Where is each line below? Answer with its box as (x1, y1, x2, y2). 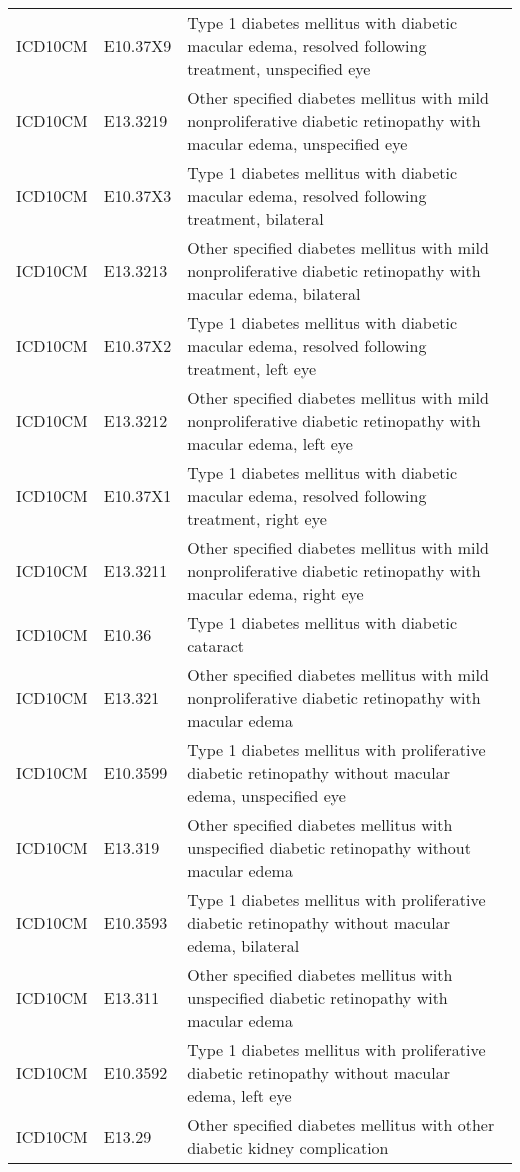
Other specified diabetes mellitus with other (187, 1113, 495, 1136)
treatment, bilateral (187, 207, 324, 230)
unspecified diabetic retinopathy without (187, 836, 471, 859)
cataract (187, 634, 245, 657)
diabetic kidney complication (187, 1136, 389, 1159)
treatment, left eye (187, 357, 317, 380)
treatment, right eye (187, 507, 327, 530)
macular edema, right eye (187, 582, 364, 605)
